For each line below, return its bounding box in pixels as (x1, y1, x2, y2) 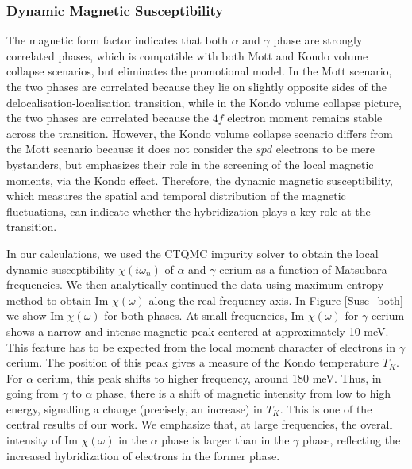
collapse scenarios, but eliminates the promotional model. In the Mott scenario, (6, 63, 392, 79)
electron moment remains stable (227, 110, 383, 126)
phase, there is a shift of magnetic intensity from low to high (96, 385, 391, 402)
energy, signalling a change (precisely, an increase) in (6, 400, 263, 417)
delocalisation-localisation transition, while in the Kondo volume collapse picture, (6, 94, 402, 110)
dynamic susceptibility (6, 260, 115, 277)
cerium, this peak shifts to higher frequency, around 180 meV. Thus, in (37, 369, 382, 386)
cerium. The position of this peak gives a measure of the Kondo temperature (6, 354, 379, 371)
